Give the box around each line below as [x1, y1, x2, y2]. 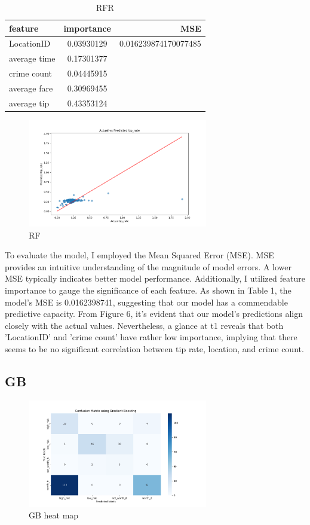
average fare [9, 81, 53, 94]
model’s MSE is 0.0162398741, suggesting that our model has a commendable [5, 295, 288, 308]
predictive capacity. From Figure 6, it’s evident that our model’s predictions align [5, 307, 303, 320]
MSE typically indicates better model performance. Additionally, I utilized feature [5, 272, 305, 285]
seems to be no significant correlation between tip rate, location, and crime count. [5, 342, 304, 355]
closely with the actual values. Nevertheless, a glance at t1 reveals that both [5, 319, 284, 331]
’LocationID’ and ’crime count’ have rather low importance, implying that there [5, 331, 297, 343]
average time [9, 52, 56, 65]
